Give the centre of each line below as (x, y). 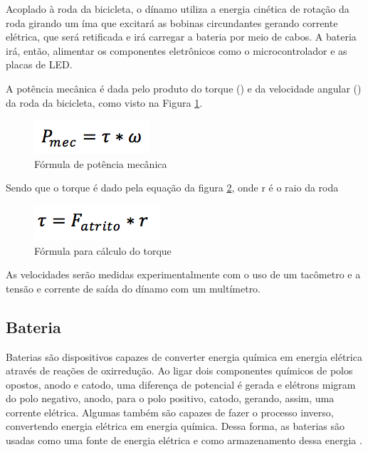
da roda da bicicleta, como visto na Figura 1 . (104, 102)
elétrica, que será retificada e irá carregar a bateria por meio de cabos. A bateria (181, 37)
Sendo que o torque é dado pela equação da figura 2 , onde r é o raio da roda (172, 188)
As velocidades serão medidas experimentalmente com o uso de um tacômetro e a (183, 274)
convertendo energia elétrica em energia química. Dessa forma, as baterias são (175, 426)
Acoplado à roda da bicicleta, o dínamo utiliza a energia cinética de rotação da (178, 9)
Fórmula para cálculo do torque (103, 250)
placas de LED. (39, 64)
